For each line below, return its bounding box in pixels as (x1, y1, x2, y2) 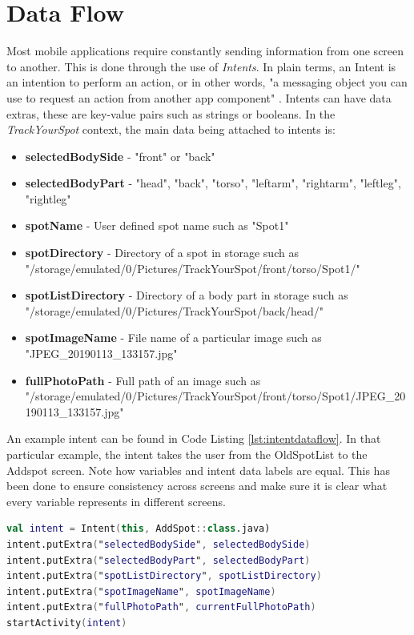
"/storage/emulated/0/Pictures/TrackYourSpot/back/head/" (25, 302, 324, 319)
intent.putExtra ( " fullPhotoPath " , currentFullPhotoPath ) (6, 601, 316, 613)
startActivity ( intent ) (6, 617, 127, 629)
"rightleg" (25, 190, 71, 207)
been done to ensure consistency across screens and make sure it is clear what (6, 477, 388, 494)
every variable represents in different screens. (6, 492, 226, 509)
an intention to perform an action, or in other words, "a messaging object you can (6, 74, 408, 90)
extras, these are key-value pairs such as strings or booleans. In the (6, 105, 336, 122)
